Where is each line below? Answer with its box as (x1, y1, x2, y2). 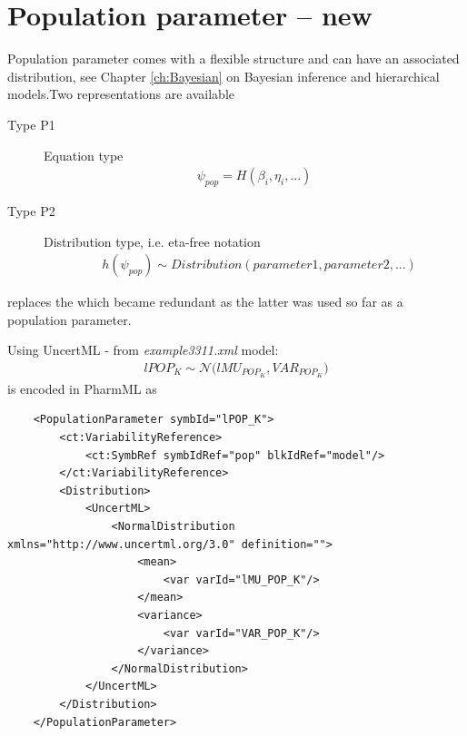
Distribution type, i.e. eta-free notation (44, 231, 261, 250)
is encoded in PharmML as (7, 378, 157, 397)
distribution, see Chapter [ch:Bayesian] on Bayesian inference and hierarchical (7, 66, 440, 85)
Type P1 (7, 114, 55, 133)
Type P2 (7, 201, 55, 220)
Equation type (44, 145, 124, 164)
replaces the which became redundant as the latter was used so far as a (7, 292, 403, 311)
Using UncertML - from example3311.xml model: (7, 340, 279, 359)
